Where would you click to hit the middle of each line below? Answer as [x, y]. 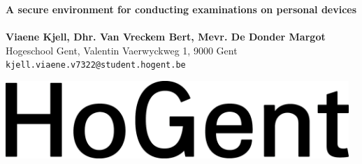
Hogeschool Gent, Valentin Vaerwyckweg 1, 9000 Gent [122, 50]
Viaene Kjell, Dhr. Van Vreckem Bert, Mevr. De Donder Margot [166, 37]
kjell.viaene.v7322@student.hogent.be [96, 65]
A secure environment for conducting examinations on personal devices [181, 9]
